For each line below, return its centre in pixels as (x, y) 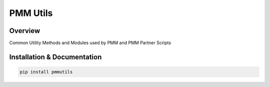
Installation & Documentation (55, 57)
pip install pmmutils (46, 72)
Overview (25, 31)
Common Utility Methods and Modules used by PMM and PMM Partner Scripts (90, 43)
